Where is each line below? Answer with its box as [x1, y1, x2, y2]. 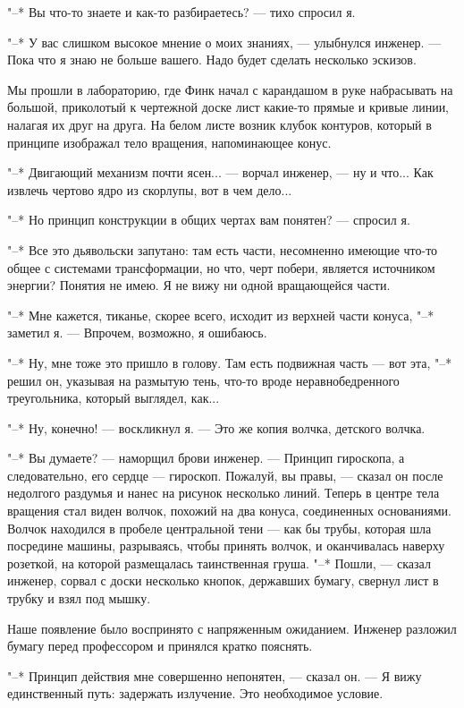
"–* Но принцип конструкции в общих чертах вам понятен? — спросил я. [7, 210, 410, 229]
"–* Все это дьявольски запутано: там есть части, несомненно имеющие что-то [7, 240, 438, 259]
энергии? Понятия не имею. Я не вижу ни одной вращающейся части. [7, 276, 391, 294]
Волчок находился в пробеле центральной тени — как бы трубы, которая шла [7, 518, 432, 537]
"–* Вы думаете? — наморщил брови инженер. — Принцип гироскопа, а [7, 448, 405, 467]
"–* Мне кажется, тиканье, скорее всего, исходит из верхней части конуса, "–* [7, 305, 434, 324]
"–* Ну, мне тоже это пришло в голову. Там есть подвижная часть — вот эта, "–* [7, 353, 452, 371]
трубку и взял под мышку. [7, 589, 151, 608]
